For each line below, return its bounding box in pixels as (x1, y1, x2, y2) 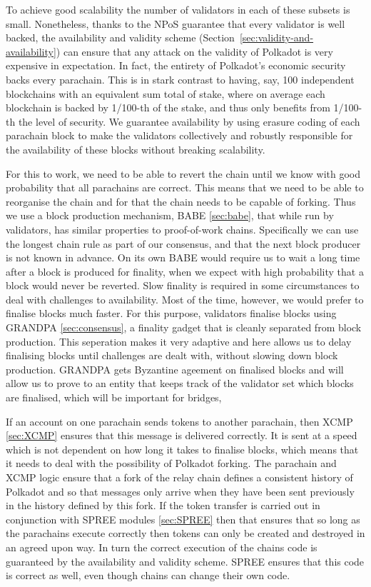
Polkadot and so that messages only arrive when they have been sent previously (6, 483, 355, 498)
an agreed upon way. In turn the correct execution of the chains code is (6, 539, 317, 554)
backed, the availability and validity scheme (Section (6, 30, 235, 45)
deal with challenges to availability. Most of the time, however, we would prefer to (6, 291, 364, 306)
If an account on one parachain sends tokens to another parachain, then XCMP (6, 413, 353, 428)
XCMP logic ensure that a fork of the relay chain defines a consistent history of (6, 470, 353, 484)
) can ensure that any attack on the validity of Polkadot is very (56, 44, 333, 59)
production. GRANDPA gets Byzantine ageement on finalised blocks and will (6, 361, 344, 376)
